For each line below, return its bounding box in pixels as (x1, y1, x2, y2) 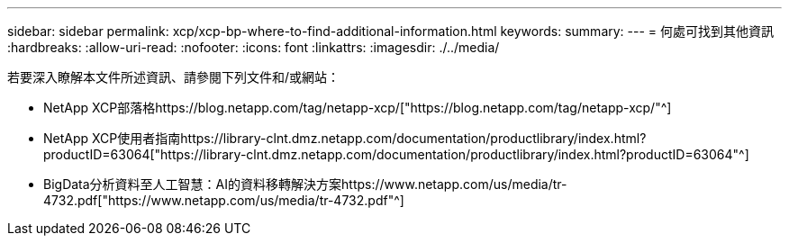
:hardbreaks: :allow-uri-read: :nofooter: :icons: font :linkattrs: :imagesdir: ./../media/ (7, 40, 500, 55)
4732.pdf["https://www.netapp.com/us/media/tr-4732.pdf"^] (43, 193, 404, 208)
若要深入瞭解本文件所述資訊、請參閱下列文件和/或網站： (7, 69, 340, 85)
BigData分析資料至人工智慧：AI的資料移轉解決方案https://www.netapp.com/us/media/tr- (43, 176, 567, 192)
